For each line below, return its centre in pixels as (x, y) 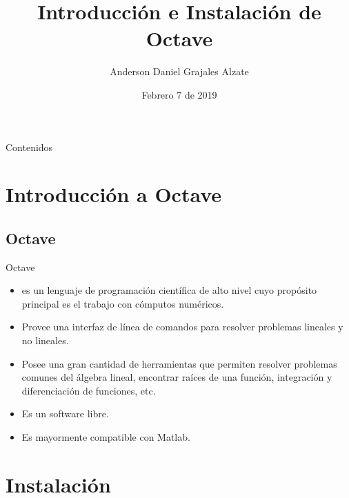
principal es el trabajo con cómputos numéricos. (123, 303)
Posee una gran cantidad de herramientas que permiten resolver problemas (179, 363)
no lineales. (45, 340)
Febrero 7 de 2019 (179, 94)
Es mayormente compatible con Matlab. (106, 437)
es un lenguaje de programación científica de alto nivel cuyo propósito (169, 290)
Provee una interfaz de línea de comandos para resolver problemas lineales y (182, 327)
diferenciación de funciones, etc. (89, 390)
